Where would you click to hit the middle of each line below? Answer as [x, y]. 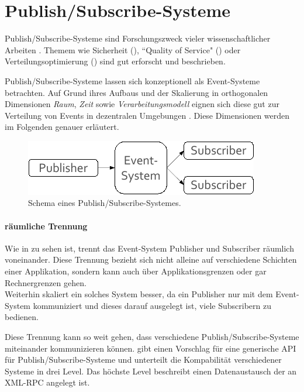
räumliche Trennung [46, 226]
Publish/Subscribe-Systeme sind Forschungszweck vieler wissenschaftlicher [138, 38]
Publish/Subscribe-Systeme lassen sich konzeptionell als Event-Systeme [132, 80]
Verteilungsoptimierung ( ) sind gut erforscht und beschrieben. [115, 61]
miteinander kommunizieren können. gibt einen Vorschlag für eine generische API [151, 348]
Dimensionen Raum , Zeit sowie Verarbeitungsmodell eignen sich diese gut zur [142, 104]
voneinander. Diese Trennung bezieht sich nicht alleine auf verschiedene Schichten [151, 259]
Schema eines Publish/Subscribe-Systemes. [105, 203]
